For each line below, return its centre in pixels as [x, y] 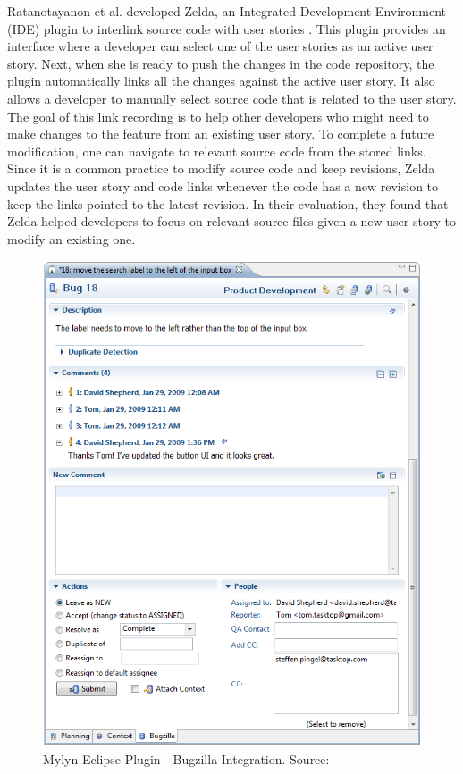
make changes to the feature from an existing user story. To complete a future [221, 134]
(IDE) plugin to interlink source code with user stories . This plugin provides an [227, 28]
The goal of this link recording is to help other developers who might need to [218, 116]
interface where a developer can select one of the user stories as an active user [220, 46]
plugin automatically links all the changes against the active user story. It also [221, 81]
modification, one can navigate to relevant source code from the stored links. [217, 151]
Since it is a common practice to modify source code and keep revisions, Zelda [221, 168]
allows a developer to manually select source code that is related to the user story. [232, 98]
